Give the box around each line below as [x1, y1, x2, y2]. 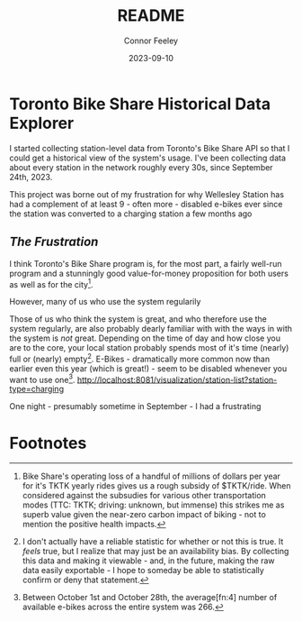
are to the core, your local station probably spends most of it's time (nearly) [9, 342, 289, 353]
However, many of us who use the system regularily [9, 297, 201, 307]
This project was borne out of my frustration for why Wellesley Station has [9, 188, 285, 199]
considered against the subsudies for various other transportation [22, 490, 267, 501]
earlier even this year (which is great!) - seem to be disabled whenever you [9, 362, 288, 374]
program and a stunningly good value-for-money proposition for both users [9, 268, 289, 279]
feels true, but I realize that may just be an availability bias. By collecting [22, 546, 289, 557]
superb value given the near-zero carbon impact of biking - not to [22, 509, 267, 520]
